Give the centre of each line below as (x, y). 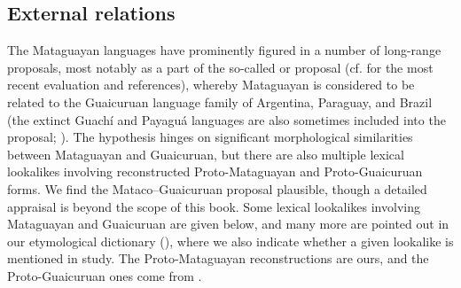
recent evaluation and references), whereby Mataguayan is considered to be (211, 85)
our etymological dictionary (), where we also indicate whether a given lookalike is (230, 241)
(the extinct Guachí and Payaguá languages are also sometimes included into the (227, 119)
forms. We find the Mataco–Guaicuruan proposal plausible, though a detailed (217, 188)
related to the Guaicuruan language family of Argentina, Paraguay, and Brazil (220, 101)
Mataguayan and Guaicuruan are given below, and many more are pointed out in (228, 224)
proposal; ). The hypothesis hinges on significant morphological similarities (210, 137)
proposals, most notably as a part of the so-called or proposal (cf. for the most (220, 67)
